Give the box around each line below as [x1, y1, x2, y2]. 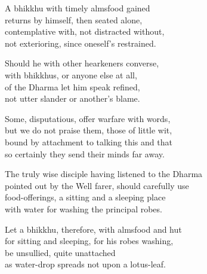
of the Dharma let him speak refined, [5, 80, 140, 93]
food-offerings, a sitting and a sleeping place [5, 191, 166, 203]
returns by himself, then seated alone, [5, 13, 143, 26]
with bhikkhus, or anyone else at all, [5, 68, 137, 81]
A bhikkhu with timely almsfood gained [5, 2, 150, 14]
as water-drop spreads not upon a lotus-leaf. [5, 258, 166, 270]
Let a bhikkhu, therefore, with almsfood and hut [5, 223, 182, 235]
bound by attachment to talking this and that [5, 135, 172, 148]
